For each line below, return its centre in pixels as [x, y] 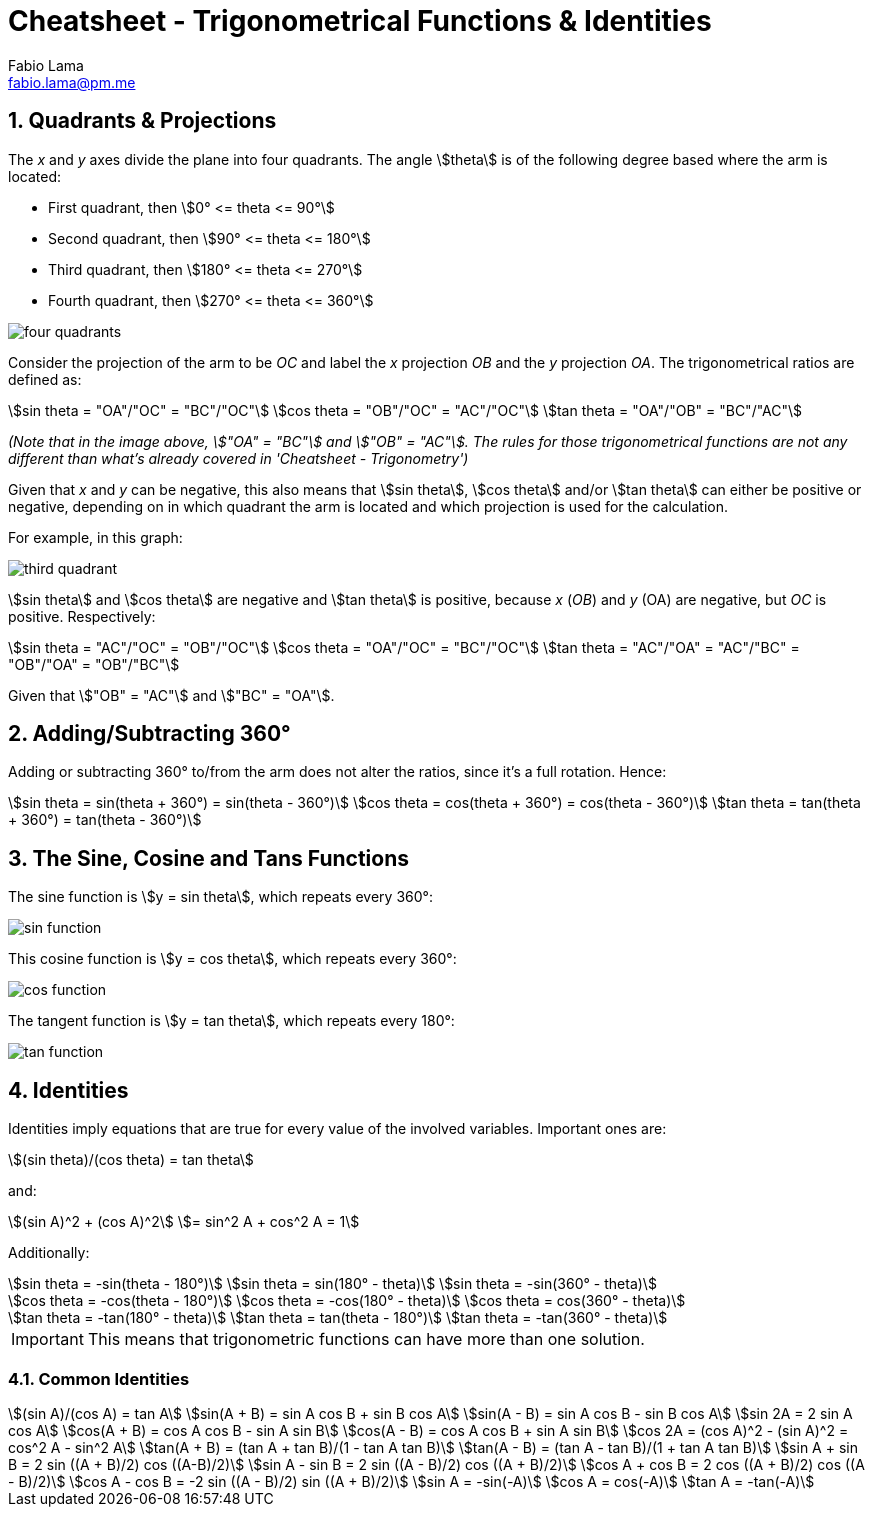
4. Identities [68, 1090]
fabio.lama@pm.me [72, 82]
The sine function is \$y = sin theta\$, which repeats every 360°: [220, 897]
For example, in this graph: [95, 537]
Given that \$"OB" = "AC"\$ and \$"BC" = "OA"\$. [171, 695]
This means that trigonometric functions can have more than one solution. [366, 1339]
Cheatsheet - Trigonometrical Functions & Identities [360, 21]
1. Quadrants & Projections [142, 121]
